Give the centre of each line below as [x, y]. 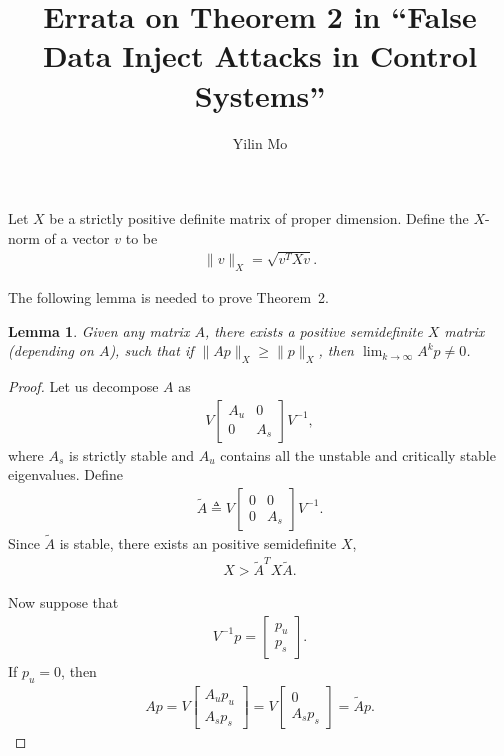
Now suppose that [63, 602]
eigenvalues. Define [65, 474]
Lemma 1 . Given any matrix [99, 330]
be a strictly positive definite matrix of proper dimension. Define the [259, 218]
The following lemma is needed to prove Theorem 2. [168, 296]
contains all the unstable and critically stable [358, 454]
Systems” [260, 94]
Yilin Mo [260, 142]
